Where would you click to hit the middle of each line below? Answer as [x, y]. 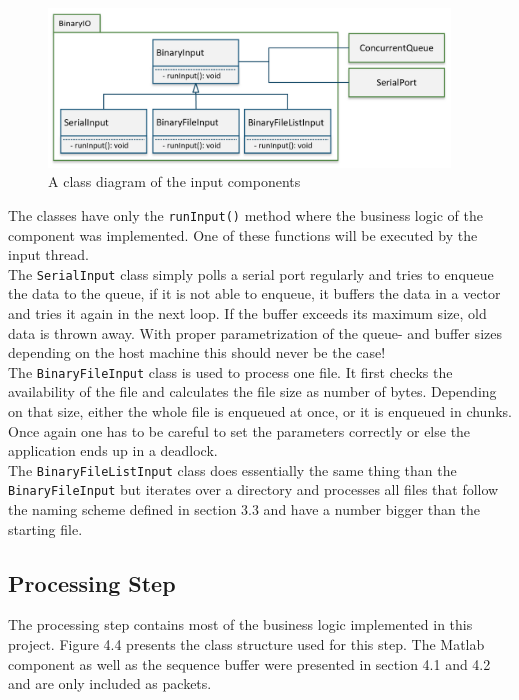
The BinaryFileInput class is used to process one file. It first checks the [230, 371]
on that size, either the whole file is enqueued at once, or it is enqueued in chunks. [260, 411]
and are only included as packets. [110, 683]
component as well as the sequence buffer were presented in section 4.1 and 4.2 [249, 663]
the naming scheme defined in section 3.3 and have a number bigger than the [244, 509]
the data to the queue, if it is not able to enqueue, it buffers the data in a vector [254, 293]
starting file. [45, 528]
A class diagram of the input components [174, 181]
